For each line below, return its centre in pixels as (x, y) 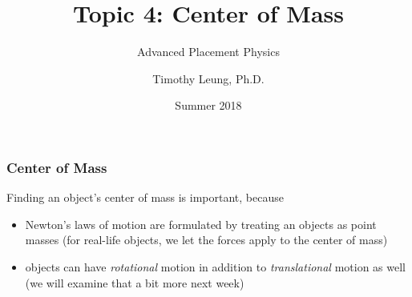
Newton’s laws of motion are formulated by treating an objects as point (201, 224)
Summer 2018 (208, 105)
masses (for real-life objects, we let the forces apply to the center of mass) (206, 240)
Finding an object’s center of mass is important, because (145, 197)
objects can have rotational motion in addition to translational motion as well (215, 266)
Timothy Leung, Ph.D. (208, 78)
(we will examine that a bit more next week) (135, 282)
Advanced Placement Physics (208, 52)
